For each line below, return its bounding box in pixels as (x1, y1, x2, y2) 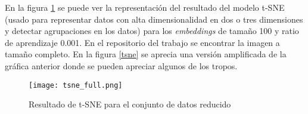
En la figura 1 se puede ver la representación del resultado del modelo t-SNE (5, 1, 285, 13)
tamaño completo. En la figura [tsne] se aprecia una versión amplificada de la (5, 48, 287, 60)
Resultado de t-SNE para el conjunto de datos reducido (29, 98, 231, 110)
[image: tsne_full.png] (29, 81, 123, 90)
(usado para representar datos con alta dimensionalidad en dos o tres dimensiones (5, 13, 303, 25)
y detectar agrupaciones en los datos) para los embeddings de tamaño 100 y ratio (5, 24, 299, 37)
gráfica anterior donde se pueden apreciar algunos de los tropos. (5, 59, 238, 72)
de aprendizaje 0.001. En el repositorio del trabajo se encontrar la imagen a (5, 36, 280, 48)
